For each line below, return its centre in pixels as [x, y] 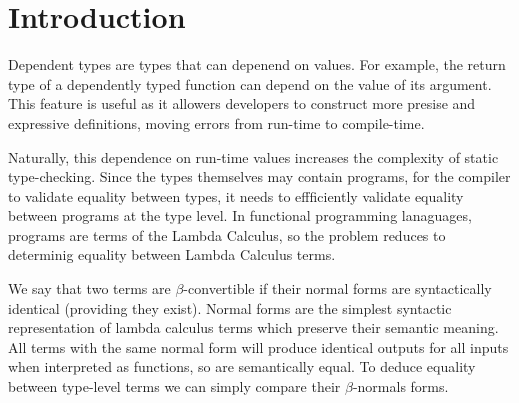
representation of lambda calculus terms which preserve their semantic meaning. [253, 327]
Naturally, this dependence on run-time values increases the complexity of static [253, 156]
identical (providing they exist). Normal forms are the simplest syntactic [230, 307]
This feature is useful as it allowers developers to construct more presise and [242, 103]
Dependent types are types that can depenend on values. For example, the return [257, 64]
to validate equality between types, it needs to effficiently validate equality [236, 195]
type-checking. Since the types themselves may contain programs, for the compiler [259, 176]
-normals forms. [400, 386]
